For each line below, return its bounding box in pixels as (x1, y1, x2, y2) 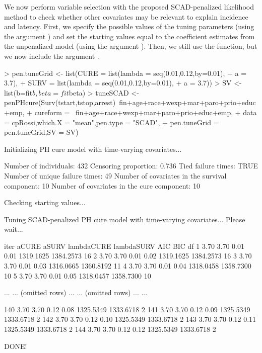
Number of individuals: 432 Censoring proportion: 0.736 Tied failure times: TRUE (4, 160, 258, 171)
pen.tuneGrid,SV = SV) (4, 127, 79, 137)
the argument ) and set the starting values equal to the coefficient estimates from (4, 31, 255, 41)
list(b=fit (4, 87, 33, 98)
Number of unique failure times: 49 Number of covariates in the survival (4, 170, 227, 181)
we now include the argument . (4, 50, 99, 61)
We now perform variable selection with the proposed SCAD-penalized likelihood (4, 2, 254, 12)
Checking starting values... (4, 197, 86, 208)
